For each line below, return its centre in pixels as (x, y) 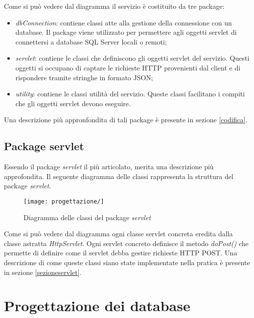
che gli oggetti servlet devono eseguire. (73, 103)
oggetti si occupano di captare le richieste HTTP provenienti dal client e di (128, 67)
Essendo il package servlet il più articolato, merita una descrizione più (109, 167)
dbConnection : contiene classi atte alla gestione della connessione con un (124, 22)
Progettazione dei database (97, 306)
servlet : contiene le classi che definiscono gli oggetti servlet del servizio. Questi (132, 58)
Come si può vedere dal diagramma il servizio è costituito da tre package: (114, 6)
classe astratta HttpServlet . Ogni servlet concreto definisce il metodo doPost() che (126, 243)
